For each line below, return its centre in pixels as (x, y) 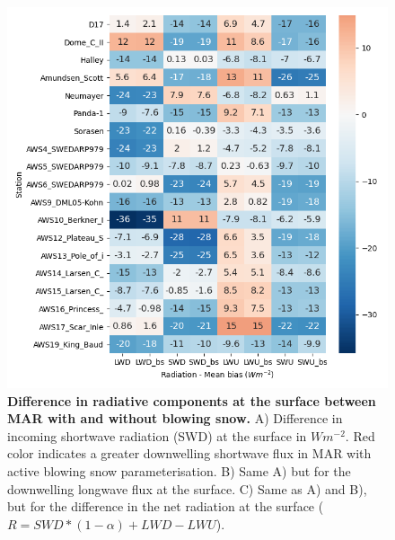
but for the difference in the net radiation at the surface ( (166, 506)
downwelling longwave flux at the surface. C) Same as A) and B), (187, 488)
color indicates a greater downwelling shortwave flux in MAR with (189, 453)
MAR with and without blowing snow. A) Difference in (175, 418)
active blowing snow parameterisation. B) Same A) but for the (179, 470)
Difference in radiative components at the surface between (192, 400)
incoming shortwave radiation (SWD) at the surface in (157, 435)
